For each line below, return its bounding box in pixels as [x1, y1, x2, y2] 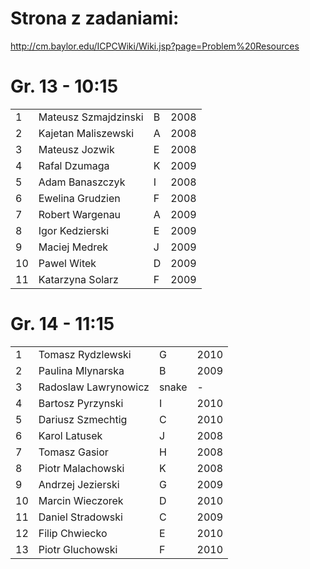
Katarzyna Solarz [38, 272, 119, 286]
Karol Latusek [38, 428, 103, 442]
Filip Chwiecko [38, 526, 108, 540]
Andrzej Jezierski [38, 477, 120, 491]
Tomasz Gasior [38, 445, 109, 459]
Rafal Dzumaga [38, 158, 110, 172]
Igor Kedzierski [38, 223, 110, 237]
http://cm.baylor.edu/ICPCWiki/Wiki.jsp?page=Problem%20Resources [10, 40, 300, 52]
